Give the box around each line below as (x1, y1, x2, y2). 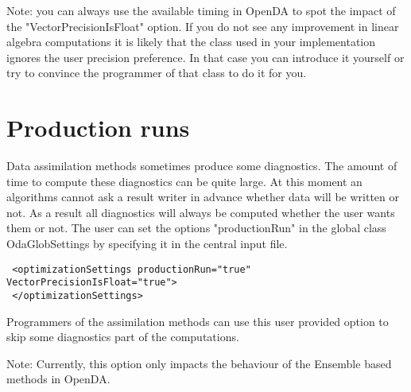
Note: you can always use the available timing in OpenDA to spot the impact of (6, 2, 396, 18)
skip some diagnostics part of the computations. (6, 328, 239, 345)
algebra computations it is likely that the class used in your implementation (6, 33, 376, 50)
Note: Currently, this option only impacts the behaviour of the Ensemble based (6, 355, 392, 371)
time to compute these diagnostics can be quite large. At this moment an (6, 173, 363, 189)
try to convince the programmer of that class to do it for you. (6, 64, 307, 81)
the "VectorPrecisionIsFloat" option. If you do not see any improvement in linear (6, 17, 399, 34)
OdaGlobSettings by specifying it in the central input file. (6, 235, 288, 252)
